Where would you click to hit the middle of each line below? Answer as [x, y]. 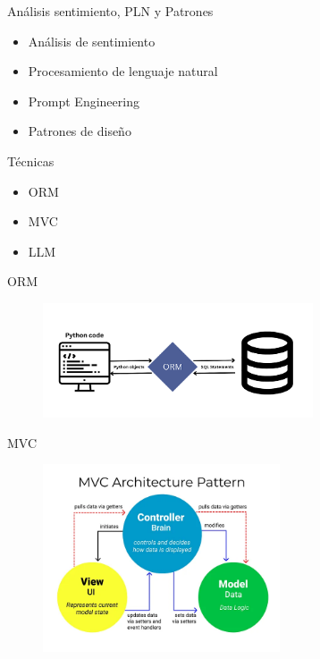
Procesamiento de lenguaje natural [123, 71]
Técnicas [31, 161]
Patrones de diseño [80, 131]
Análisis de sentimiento [92, 41]
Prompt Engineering [84, 101]
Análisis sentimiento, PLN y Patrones [110, 11]
